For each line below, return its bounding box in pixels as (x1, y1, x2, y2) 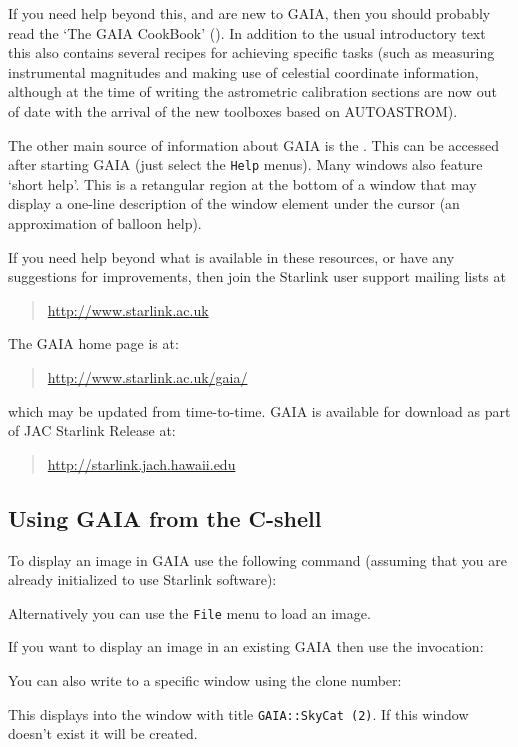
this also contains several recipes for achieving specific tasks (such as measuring (8, 42, 495, 63)
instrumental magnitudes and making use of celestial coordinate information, (8, 61, 479, 82)
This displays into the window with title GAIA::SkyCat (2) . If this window (8, 703, 469, 724)
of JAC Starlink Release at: (8, 420, 176, 441)
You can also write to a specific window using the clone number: (8, 669, 402, 690)
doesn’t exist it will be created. (8, 723, 198, 744)
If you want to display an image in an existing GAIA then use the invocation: (8, 636, 484, 657)
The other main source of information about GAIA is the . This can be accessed (8, 134, 499, 155)
